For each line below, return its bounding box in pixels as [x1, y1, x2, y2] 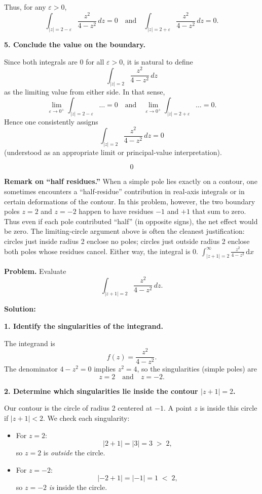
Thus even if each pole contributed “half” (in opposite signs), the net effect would [4, 215, 258, 226]
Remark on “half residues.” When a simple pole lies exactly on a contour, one [4, 176, 257, 187]
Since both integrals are [4, 56, 78, 67]
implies [94, 363, 116, 374]
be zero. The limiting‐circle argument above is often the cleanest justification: [4, 226, 245, 236]
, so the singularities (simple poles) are [137, 363, 257, 374]
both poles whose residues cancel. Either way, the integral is [4, 245, 191, 256]
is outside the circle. [43, 447, 105, 458]
